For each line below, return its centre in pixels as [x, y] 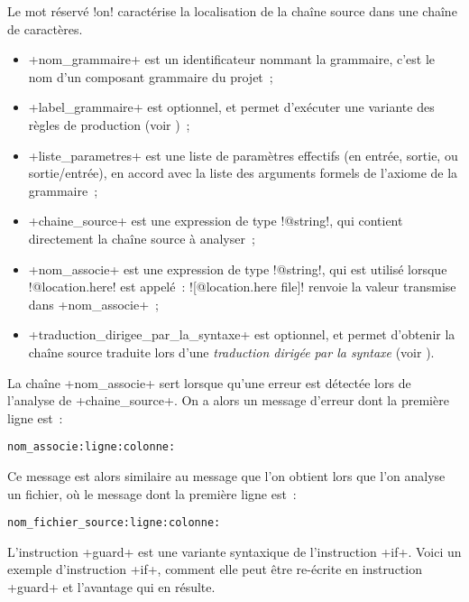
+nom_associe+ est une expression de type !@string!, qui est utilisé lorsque [238, 269]
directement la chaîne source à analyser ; [142, 238]
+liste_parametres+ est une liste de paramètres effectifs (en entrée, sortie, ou [243, 155]
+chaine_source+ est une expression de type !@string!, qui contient [216, 221]
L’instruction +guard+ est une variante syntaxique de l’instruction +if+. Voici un [234, 551]
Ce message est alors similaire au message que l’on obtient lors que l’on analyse [226, 475]
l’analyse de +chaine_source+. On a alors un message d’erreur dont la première [228, 400]
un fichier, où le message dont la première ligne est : [152, 493]
